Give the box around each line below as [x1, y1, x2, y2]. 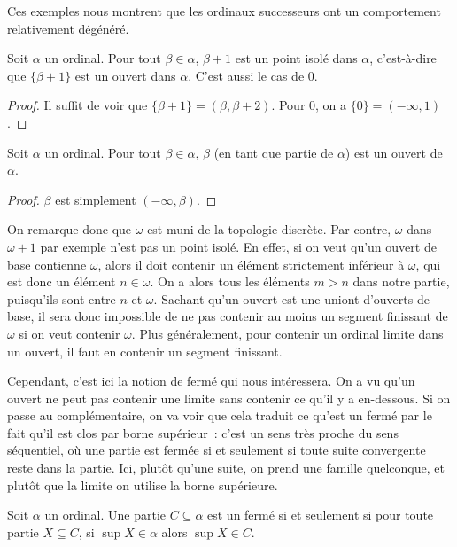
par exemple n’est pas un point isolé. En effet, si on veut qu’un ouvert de [40, 237, 437, 255]
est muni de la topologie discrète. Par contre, [147, 220, 391, 238]
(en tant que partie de [213, 143, 334, 161]
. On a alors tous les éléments [150, 272, 310, 291]
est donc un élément [7, 272, 116, 291]
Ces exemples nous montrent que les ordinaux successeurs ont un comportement [7, 2, 441, 20]
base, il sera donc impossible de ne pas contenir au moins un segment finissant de [7, 307, 448, 325]
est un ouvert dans [74, 66, 176, 84]
